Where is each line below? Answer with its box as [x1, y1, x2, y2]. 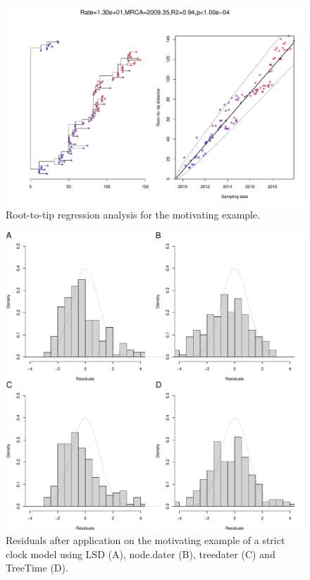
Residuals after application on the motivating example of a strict [6, 533, 285, 548]
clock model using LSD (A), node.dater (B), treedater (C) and [6, 546, 275, 561]
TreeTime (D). [6, 560, 68, 575]
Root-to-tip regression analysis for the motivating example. [6, 206, 261, 221]
